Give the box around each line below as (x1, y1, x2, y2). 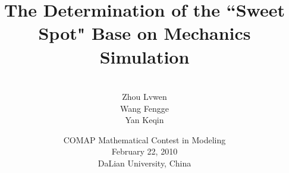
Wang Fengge (120, 102, 169, 114)
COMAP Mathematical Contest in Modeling (63, 133, 226, 146)
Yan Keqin (125, 114, 164, 126)
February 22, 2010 (111, 145, 178, 158)
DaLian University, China (98, 157, 191, 169)
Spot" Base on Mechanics (38, 21, 251, 45)
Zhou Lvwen (122, 90, 167, 103)
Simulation (99, 44, 190, 68)
